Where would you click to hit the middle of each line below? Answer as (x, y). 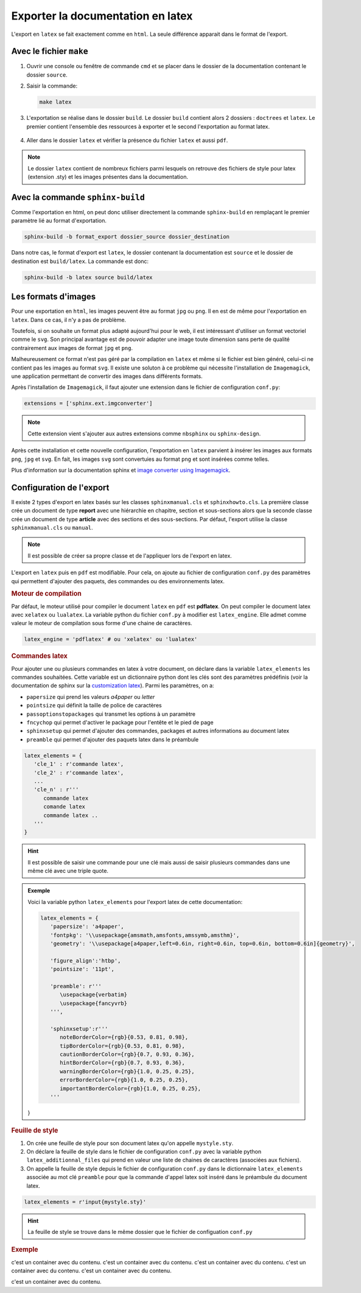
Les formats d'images (54, 297)
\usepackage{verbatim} (94, 995)
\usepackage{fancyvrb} (94, 1003)
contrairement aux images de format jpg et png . (72, 348)
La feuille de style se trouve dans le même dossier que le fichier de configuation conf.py (140, 1232)
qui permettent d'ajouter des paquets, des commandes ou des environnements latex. (118, 581)
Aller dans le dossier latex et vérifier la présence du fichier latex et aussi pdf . (127, 140)
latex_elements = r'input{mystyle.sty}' (85, 1202)
